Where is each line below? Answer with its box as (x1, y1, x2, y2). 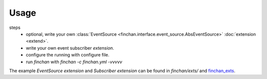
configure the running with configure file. (26, 52, 110, 58)
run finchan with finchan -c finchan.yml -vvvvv (26, 59, 123, 65)
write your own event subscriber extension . (26, 45, 114, 51)
